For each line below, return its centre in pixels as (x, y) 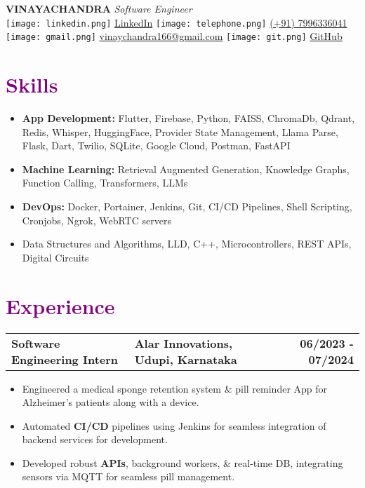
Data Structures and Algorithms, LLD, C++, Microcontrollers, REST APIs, (187, 244)
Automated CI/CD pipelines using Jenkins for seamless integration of (174, 425)
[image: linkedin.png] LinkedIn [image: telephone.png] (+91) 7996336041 (177, 22)
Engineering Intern (65, 359)
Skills (32, 84)
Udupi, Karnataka (186, 359)
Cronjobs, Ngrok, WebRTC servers (97, 220)
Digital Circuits (55, 257)
